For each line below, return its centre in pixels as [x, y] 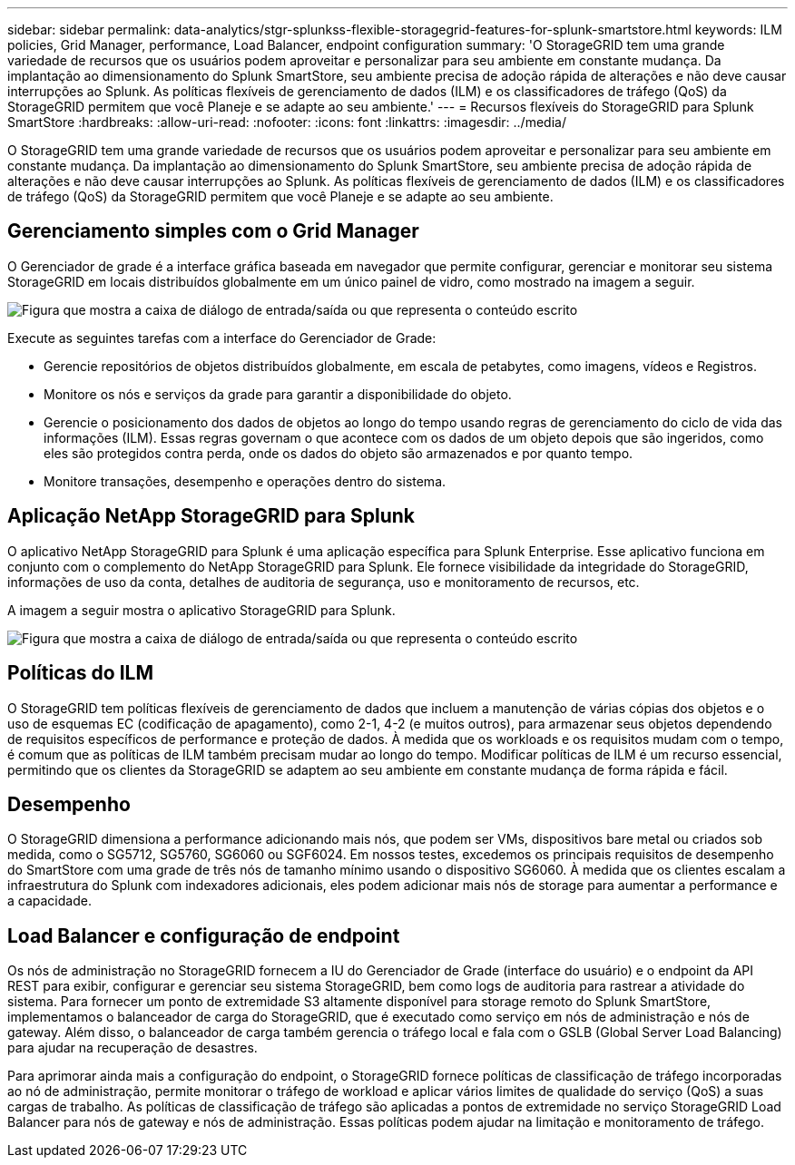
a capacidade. [49, 901]
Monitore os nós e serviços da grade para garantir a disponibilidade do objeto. [278, 394]
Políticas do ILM [80, 673]
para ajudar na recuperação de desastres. [132, 1048]
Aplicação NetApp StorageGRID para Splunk [211, 516]
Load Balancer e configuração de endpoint [204, 935]
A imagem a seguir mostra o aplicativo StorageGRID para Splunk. [201, 610]
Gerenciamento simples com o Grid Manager [213, 231]
